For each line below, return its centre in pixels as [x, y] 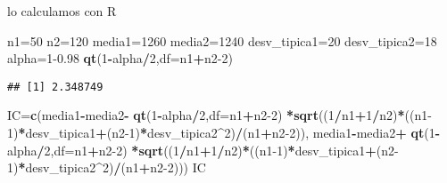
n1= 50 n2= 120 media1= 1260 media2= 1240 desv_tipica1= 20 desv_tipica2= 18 [222, 40]
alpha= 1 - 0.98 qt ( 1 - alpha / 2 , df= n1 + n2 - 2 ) [120, 58]
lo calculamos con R [62, 11]
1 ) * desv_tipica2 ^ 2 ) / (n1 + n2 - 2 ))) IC [107, 167]
